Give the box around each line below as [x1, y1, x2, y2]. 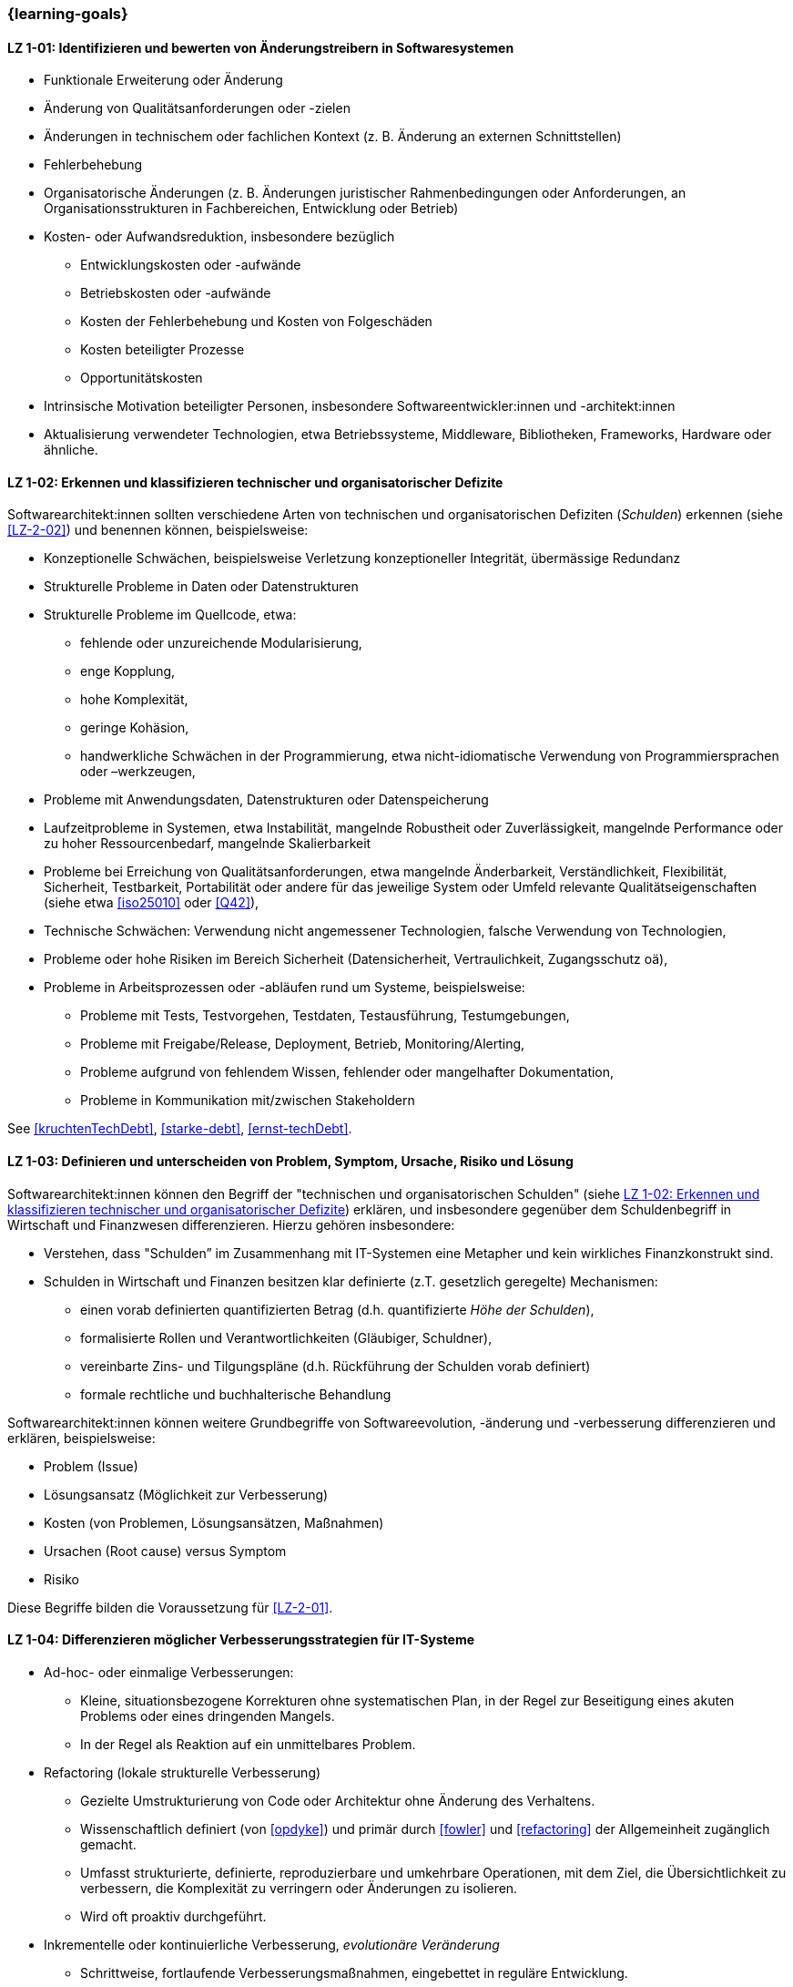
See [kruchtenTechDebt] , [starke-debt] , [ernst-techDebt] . [7, 1121, 352, 1137]
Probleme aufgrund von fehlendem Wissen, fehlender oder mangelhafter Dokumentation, [80, 1064, 615, 1081]
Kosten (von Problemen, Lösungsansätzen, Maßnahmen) [44, 1514, 384, 1531]
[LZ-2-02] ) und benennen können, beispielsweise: [7, 522, 309, 538]
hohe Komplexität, [80, 691, 188, 708]
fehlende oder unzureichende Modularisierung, [80, 635, 362, 651]
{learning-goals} [7, 5, 128, 23]
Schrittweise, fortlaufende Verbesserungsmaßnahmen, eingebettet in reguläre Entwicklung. [80, 1964, 628, 1981]
